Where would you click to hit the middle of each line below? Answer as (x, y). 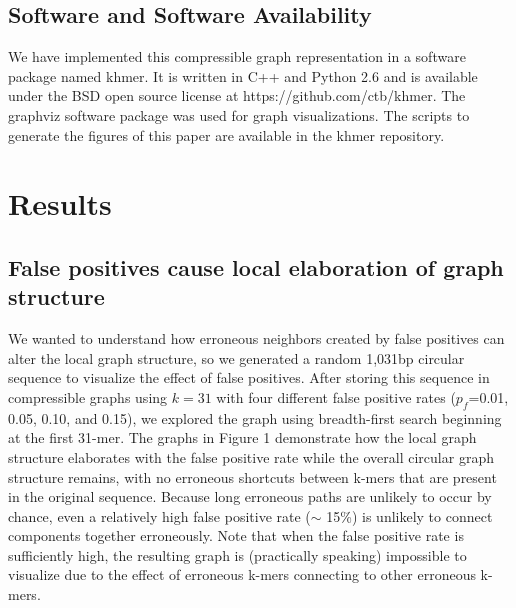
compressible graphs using (88, 396)
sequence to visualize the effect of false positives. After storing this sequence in (249, 377)
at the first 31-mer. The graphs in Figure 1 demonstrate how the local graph (242, 437)
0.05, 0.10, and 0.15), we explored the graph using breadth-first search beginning (255, 417)
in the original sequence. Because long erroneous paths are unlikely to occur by (250, 496)
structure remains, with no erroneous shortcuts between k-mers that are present (252, 476)
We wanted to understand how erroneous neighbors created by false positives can (256, 338)
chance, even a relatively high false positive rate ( (159, 515)
